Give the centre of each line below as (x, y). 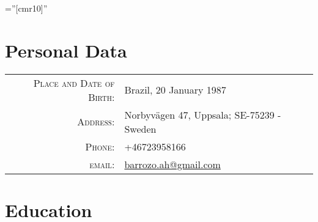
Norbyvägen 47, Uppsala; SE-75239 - (203, 114)
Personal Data (66, 50)
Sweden (140, 128)
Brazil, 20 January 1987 (175, 90)
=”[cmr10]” (26, 8)
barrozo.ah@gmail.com (172, 164)
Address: (96, 122)
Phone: (100, 146)
